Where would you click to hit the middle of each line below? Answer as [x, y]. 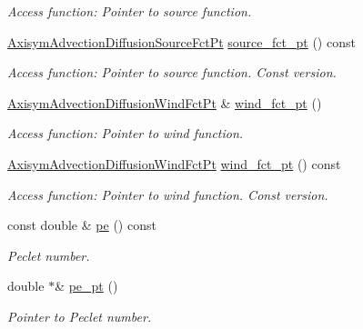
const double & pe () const [82, 225]
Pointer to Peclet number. [80, 316]
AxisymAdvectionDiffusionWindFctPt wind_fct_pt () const [174, 163]
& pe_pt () [86, 286]
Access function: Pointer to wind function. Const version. [168, 194]
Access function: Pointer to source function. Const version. [172, 72]
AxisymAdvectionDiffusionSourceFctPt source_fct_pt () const [181, 41]
